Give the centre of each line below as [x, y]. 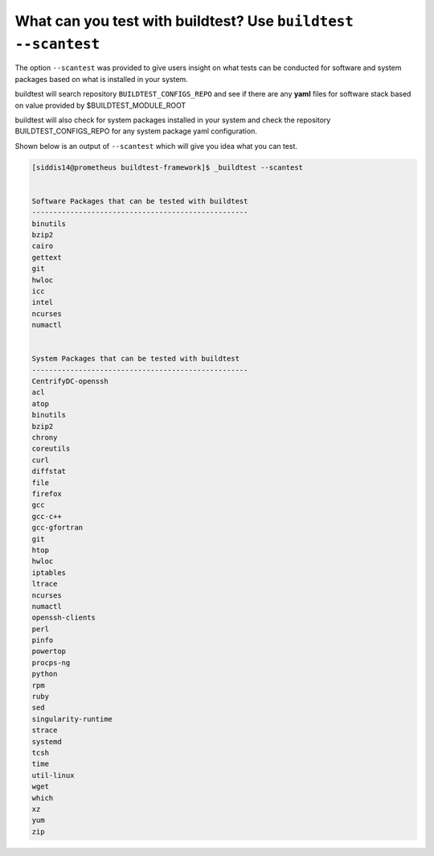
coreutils [51, 449]
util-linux [53, 775]
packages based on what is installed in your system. [101, 79]
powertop [49, 651]
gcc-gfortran [57, 528]
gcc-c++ [47, 516]
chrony [45, 438]
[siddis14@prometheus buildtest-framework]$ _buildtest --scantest [168, 167]
